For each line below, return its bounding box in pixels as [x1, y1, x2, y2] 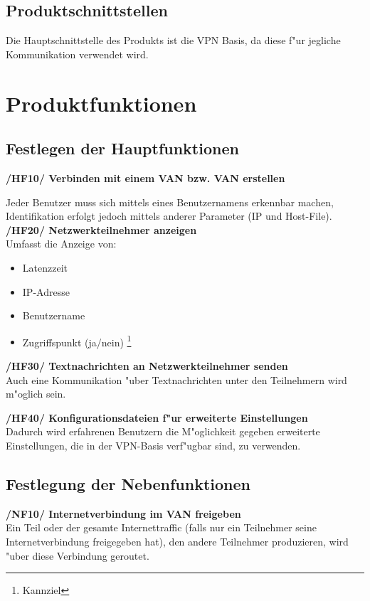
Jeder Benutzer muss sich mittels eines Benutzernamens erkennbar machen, [6, 194, 334, 209]
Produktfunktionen [6, 88, 197, 117]
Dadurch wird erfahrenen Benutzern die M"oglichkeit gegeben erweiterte [6, 424, 320, 439]
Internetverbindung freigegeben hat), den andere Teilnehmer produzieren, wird [6, 533, 349, 548]
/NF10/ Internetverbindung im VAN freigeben [6, 506, 241, 521]
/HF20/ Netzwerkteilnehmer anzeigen [6, 222, 197, 237]
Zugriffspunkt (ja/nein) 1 [22, 332, 132, 349]
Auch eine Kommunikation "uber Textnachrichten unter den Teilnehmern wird [6, 372, 347, 387]
